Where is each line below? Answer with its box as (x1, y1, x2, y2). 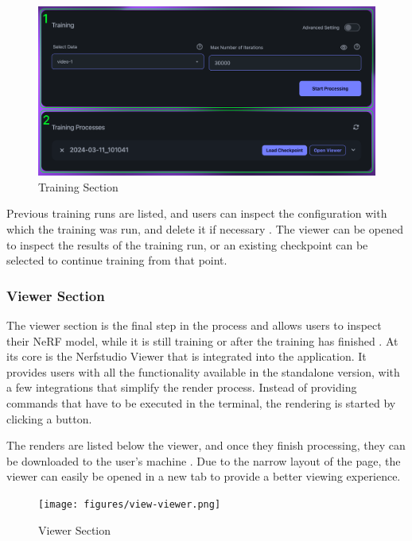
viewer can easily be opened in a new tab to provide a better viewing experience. (6, 468, 401, 485)
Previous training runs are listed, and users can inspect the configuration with (6, 205, 387, 222)
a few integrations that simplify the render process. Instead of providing (6, 379, 357, 396)
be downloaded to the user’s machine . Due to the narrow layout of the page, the (6, 452, 401, 469)
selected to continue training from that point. (6, 252, 227, 269)
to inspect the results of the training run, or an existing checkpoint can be (6, 236, 368, 253)
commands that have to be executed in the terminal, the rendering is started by (6, 394, 396, 411)
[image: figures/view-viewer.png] (38, 498, 221, 510)
